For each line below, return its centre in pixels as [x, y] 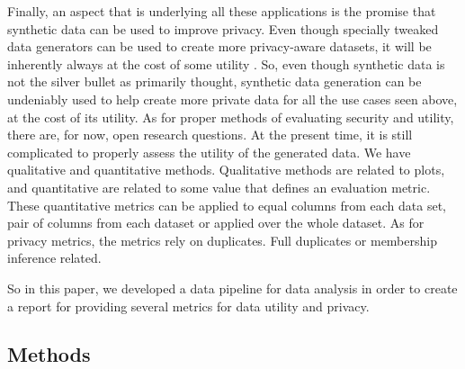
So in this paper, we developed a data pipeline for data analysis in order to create [232, 288]
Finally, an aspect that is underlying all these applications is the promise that [222, 11]
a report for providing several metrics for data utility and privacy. [188, 306]
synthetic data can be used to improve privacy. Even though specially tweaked [223, 28]
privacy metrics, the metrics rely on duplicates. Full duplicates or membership [222, 240]
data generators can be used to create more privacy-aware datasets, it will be [219, 46]
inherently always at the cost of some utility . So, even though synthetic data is [226, 63]
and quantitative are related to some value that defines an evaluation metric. [219, 187]
